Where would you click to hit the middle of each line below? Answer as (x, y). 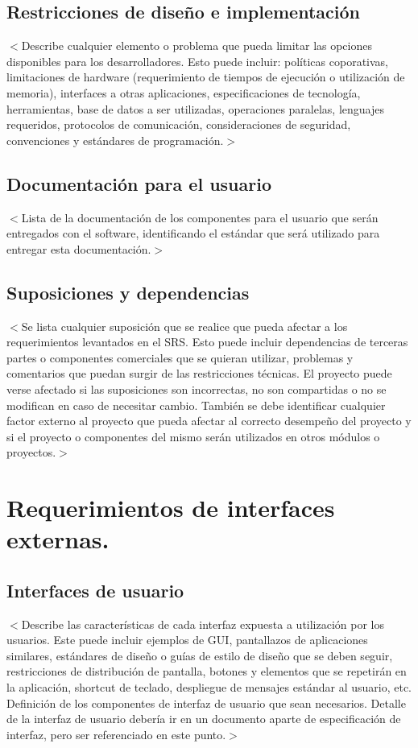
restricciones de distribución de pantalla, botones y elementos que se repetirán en (207, 671)
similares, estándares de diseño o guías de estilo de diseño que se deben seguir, (200, 655)
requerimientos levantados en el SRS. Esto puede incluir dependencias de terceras (207, 342)
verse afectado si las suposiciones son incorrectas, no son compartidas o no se (197, 388)
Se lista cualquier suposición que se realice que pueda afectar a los (184, 326)
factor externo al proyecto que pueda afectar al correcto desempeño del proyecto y (209, 421)
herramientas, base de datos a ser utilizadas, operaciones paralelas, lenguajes (196, 108)
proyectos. (31, 452)
